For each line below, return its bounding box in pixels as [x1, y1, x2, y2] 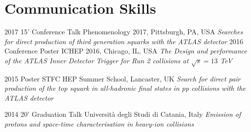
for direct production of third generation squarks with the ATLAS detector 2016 [4, 36, 243, 46]
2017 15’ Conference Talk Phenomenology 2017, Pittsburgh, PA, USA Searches [4, 26, 243, 37]
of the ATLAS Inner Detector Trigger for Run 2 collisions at [4, 55, 189, 65]
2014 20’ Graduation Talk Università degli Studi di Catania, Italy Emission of [4, 109, 241, 119]
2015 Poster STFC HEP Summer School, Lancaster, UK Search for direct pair [4, 73, 241, 83]
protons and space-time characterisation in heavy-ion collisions [4, 119, 194, 129]
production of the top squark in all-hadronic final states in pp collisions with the [4, 83, 246, 93]
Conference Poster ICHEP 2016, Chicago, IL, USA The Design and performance [4, 46, 247, 56]
